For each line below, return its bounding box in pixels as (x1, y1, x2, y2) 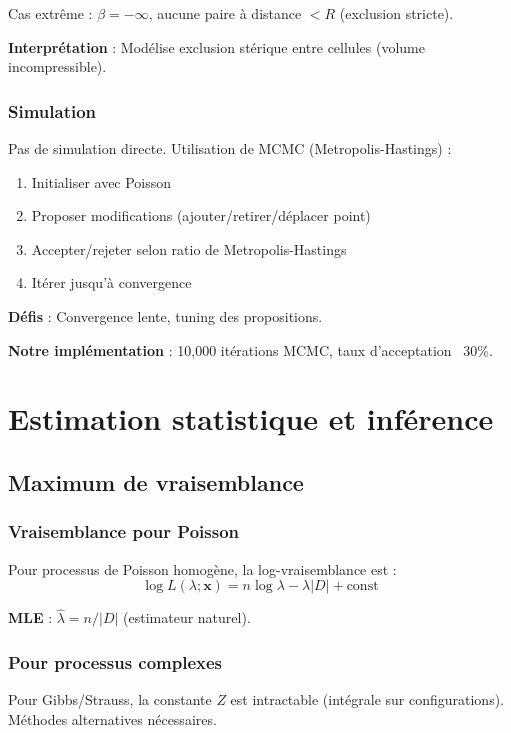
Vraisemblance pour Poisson (8, 519, 240, 544)
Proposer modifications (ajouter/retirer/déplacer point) (31, 205, 371, 226)
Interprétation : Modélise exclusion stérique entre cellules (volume (8, 36, 425, 57)
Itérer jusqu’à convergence (31, 272, 192, 293)
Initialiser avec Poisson (31, 171, 172, 192)
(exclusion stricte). (339, 3, 454, 23)
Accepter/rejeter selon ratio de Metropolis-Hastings (31, 238, 347, 259)
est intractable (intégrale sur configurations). (230, 689, 505, 710)
